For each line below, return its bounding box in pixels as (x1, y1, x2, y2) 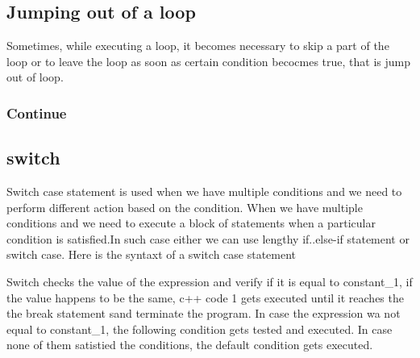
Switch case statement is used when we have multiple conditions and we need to (6, 183, 402, 200)
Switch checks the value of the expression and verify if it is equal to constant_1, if (6, 273, 413, 289)
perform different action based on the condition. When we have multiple (6, 198, 363, 215)
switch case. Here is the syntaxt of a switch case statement (6, 246, 297, 263)
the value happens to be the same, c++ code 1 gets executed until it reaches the (6, 289, 404, 306)
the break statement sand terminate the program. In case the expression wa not (6, 305, 401, 322)
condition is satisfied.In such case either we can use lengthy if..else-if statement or (6, 230, 410, 247)
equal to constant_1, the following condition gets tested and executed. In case (6, 320, 393, 337)
